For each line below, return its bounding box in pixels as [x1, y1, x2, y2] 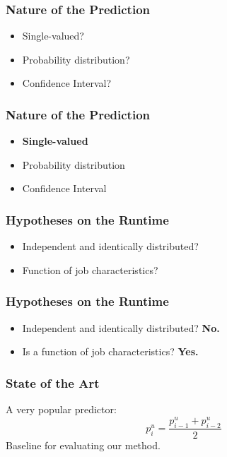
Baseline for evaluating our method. [6, 437, 161, 452]
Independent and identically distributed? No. [22, 320, 220, 335]
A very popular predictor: [6, 402, 117, 417]
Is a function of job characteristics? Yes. [22, 344, 199, 359]
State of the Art [6, 374, 100, 391]
